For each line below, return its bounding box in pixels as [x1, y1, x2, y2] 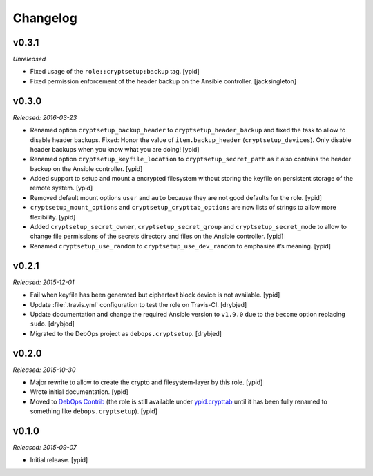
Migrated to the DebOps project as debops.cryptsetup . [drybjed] [30, 329, 222, 337]
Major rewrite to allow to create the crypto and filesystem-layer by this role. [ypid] [30, 378, 263, 386]
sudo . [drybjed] [30, 319, 75, 328]
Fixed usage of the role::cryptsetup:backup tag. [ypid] [30, 68, 200, 76]
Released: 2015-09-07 [12, 444, 77, 452]
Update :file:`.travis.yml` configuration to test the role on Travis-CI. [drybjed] [30, 300, 247, 308]
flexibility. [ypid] [30, 212, 76, 221]
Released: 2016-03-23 [12, 113, 77, 121]
